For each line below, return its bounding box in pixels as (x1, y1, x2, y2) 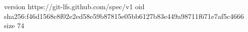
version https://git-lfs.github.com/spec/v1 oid (4, 1, 145, 11)
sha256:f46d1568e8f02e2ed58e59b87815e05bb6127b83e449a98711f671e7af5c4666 (4, 11, 244, 21)
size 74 (4, 20, 24, 31)
